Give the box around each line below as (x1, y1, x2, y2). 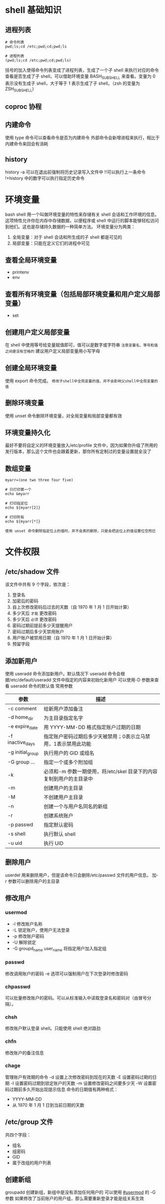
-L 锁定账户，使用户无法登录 (12, 927, 70, 933)
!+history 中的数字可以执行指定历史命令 (5, 175, 85, 181)
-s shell (7, 831, 26, 838)
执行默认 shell (43, 831, 76, 838)
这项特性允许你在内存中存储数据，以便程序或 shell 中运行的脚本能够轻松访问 (5, 217, 159, 224)
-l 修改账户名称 (12, 921, 43, 926)
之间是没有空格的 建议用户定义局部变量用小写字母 (5, 348, 101, 354)
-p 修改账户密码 (12, 933, 44, 939)
